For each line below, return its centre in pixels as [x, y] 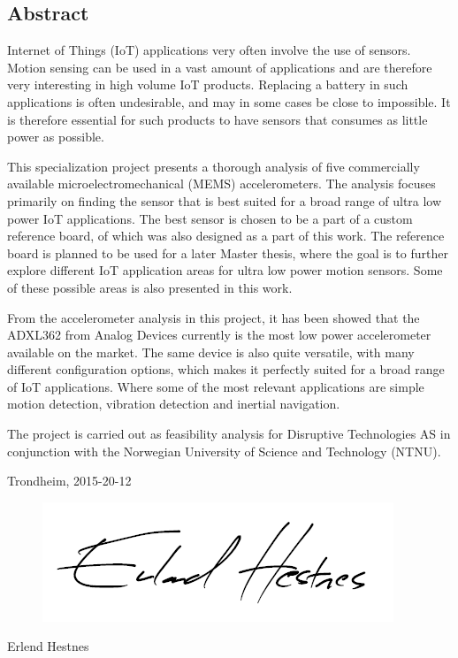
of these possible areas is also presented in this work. [150, 287]
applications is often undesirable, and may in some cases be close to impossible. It [229, 101]
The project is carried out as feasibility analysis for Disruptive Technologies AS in [229, 434]
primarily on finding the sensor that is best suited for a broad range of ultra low [225, 200]
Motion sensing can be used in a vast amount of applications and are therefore [220, 67]
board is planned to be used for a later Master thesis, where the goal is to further [228, 252]
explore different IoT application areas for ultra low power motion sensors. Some [225, 270]
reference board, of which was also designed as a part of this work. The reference [226, 236]
